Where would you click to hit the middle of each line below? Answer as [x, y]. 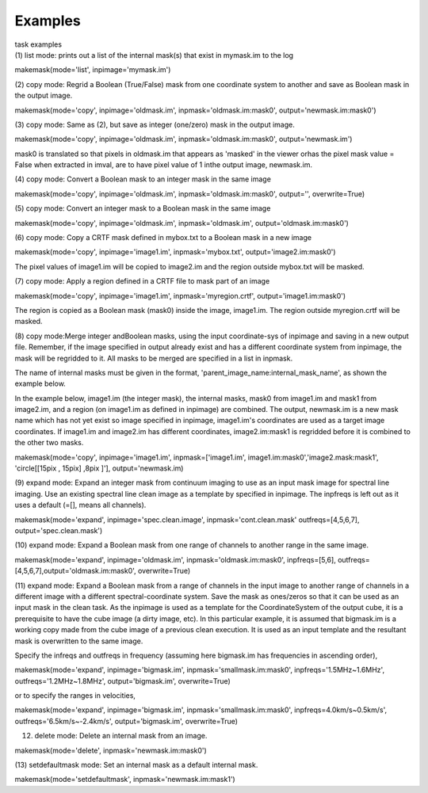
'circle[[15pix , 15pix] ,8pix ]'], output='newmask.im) [99, 468]
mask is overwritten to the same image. [79, 641]
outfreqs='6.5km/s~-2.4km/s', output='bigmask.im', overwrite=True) [126, 721]
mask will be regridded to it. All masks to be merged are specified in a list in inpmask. [154, 358]
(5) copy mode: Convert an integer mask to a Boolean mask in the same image [143, 208]
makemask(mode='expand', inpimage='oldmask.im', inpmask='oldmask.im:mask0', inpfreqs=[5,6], [175, 559]
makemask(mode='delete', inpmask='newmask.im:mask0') [111, 750]
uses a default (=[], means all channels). [80, 505]
